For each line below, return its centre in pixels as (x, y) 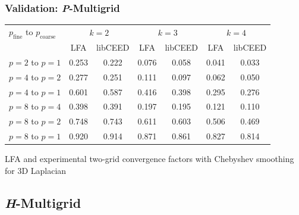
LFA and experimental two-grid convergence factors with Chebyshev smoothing (149, 159)
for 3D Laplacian (36, 170)
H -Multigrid (43, 202)
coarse (48, 37)
